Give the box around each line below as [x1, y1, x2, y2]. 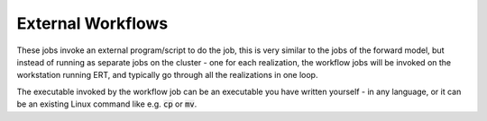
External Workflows [16, 13, 169, 33]
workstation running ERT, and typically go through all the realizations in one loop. [16, 70, 318, 81]
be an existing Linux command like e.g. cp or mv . [16, 99, 198, 109]
